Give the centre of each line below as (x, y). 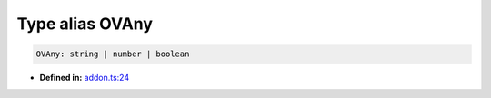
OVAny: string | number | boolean (113, 54)
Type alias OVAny (85, 24)
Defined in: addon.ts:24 (85, 78)
